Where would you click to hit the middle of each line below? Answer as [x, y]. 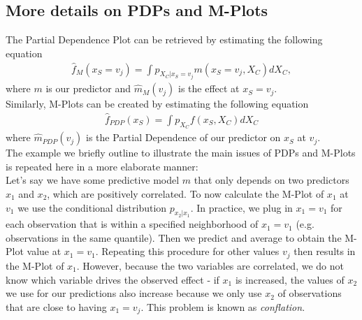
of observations [310, 293]
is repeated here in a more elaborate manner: [102, 166]
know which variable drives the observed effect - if [113, 279]
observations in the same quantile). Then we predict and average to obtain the [174, 237]
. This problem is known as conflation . [223, 306]
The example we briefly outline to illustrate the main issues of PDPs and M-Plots [181, 153]
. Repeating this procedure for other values [187, 251]
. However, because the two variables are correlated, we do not [210, 265]
